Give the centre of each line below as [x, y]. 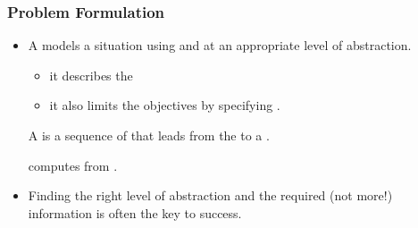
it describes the [91, 75]
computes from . [73, 165]
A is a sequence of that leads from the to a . [149, 135]
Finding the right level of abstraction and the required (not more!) [210, 195]
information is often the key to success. [135, 212]
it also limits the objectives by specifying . [165, 105]
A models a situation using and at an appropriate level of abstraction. [220, 45]
